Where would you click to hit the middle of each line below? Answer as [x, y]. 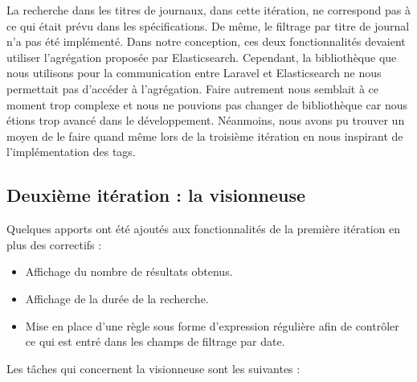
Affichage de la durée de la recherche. [117, 298]
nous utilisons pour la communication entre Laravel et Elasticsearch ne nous [194, 73]
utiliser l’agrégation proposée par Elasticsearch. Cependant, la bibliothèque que [202, 57]
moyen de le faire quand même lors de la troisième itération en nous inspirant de [205, 136]
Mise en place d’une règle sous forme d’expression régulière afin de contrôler [212, 325]
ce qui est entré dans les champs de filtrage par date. [155, 341]
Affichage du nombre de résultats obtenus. [129, 271]
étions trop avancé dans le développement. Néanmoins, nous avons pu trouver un [206, 120]
